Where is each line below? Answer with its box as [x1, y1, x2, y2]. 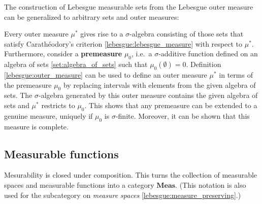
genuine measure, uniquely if [4, 110, 93, 121]
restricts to [41, 99, 75, 110]
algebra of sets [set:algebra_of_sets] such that [4, 59, 148, 70]
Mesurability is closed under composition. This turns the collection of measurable [4, 169, 257, 180]
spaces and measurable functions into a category [4, 179, 154, 190]
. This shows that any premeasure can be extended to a [84, 99, 257, 110]
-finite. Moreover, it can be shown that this [115, 110, 250, 121]
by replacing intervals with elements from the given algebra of [63, 79, 256, 90]
